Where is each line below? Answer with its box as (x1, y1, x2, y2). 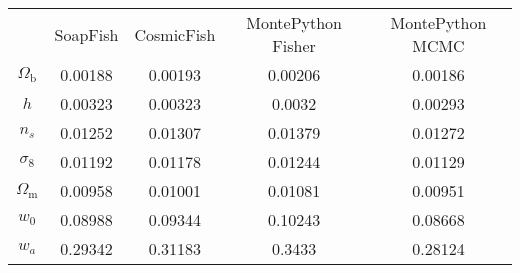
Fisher (272, 34, 316, 57)
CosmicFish (134, 22, 216, 46)
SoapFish (54, 22, 119, 46)
